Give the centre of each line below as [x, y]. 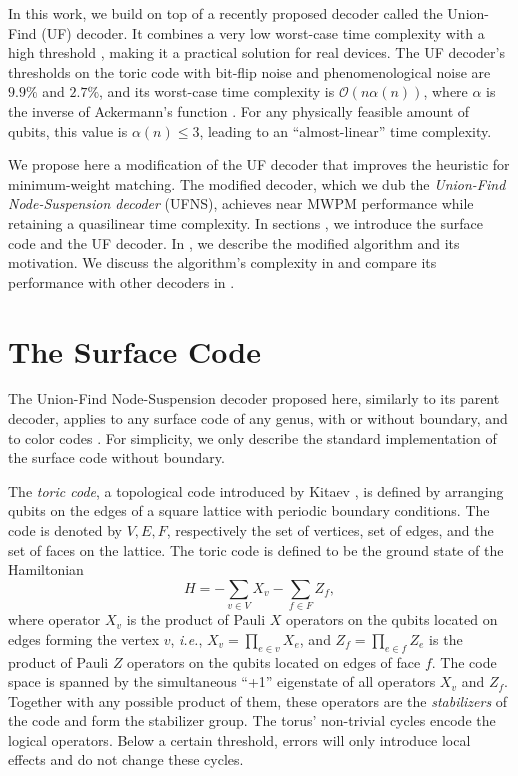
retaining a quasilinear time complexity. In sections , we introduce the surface [245, 222]
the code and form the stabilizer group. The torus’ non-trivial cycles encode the [252, 720]
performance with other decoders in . [121, 281]
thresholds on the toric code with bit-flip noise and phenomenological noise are [249, 71]
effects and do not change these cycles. [126, 759]
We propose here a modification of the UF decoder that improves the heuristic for [259, 164]
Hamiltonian [46, 569]
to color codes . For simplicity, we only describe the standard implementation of [252, 437]
